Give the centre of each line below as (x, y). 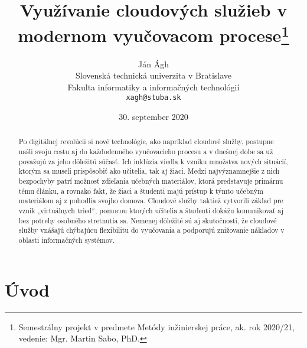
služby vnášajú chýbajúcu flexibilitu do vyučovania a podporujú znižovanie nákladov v (151, 230)
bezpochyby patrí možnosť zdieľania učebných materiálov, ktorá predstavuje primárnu (151, 181)
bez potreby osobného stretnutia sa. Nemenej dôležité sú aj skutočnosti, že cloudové (148, 220)
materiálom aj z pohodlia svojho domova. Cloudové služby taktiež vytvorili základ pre (151, 201)
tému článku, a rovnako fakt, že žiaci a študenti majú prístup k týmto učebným (141, 191)
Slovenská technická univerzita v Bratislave (153, 75)
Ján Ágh (153, 64)
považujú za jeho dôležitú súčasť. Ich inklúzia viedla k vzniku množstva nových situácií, (153, 161)
